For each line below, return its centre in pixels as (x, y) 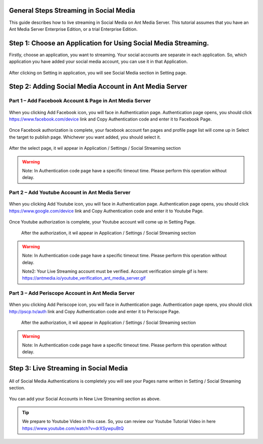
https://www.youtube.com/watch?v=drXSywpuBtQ (73, 428)
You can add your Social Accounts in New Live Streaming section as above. (85, 399)
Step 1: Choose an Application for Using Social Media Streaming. (109, 43)
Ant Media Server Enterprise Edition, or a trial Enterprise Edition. (73, 29)
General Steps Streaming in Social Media (72, 10)
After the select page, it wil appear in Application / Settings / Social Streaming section (95, 148)
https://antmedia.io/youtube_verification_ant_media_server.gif (84, 278)
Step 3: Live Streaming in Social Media (68, 368)
